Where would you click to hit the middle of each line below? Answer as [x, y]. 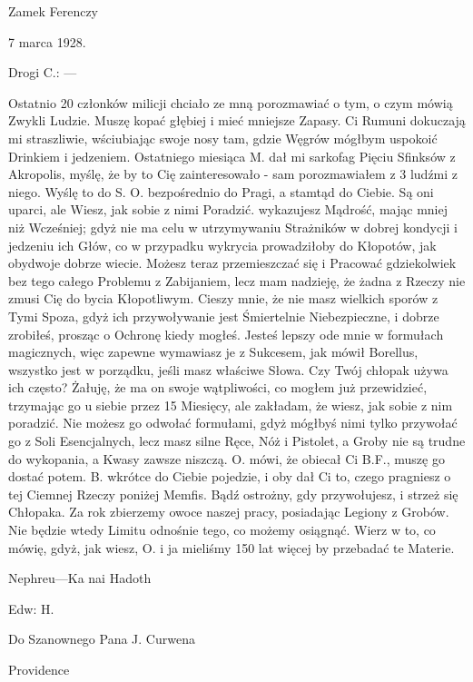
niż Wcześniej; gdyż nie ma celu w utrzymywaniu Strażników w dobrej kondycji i [233, 227]
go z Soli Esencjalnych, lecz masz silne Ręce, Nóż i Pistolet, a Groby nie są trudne [237, 441]
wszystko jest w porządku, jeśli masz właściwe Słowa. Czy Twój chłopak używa [228, 369]
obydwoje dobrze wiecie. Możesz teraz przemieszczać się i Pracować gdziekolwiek [232, 263]
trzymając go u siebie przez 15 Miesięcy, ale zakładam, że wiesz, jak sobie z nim [231, 405]
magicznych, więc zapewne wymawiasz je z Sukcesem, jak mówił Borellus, [213, 352]
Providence [39, 669]
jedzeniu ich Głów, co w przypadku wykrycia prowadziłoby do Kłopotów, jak [222, 245]
